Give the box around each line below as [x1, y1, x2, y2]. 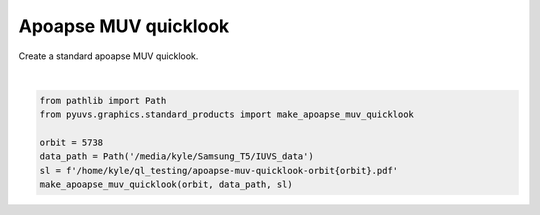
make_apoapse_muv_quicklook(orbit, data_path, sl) [39, 179, 294, 190]
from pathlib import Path [39, 95, 167, 106]
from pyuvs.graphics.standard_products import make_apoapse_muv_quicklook [39, 109, 415, 120]
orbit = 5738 [39, 137, 104, 149]
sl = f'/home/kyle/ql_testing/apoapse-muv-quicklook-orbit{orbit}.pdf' [39, 165, 399, 176]
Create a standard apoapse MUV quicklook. [18, 50, 199, 62]
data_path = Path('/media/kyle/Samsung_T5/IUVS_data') [39, 151, 314, 162]
